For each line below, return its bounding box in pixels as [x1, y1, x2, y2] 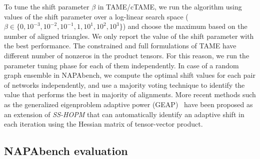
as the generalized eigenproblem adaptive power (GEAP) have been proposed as [4, 99, 253, 109]
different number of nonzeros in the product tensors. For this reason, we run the [4, 50, 249, 60]
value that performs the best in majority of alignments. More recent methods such [4, 89, 256, 100]
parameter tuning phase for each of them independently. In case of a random [4, 60, 239, 70]
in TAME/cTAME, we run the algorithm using [97, 1, 242, 11]
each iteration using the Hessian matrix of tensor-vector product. [4, 119, 203, 129]
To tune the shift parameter [4, 1, 89, 11]
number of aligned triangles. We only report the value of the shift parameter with [4, 30, 254, 41]
